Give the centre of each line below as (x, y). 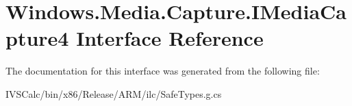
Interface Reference (170, 38)
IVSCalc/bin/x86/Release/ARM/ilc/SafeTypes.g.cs (114, 93)
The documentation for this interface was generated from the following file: (163, 71)
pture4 (37, 38)
